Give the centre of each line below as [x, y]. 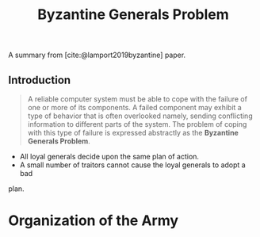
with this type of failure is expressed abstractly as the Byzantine [133, 133]
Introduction [40, 80]
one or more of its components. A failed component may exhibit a [134, 107]
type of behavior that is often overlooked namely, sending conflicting [140, 116]
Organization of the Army [94, 221]
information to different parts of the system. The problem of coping [137, 124]
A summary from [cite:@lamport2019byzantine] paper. [97, 55]
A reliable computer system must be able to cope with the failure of [138, 99]
